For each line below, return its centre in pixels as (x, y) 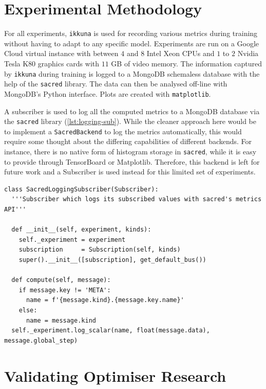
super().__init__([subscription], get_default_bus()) (112, 260)
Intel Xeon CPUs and (180, 53)
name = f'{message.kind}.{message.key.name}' (105, 300)
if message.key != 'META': (65, 290)
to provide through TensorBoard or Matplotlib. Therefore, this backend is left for (132, 161)
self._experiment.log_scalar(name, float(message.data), (111, 331)
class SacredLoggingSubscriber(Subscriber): (81, 189)
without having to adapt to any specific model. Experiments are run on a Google (132, 43)
